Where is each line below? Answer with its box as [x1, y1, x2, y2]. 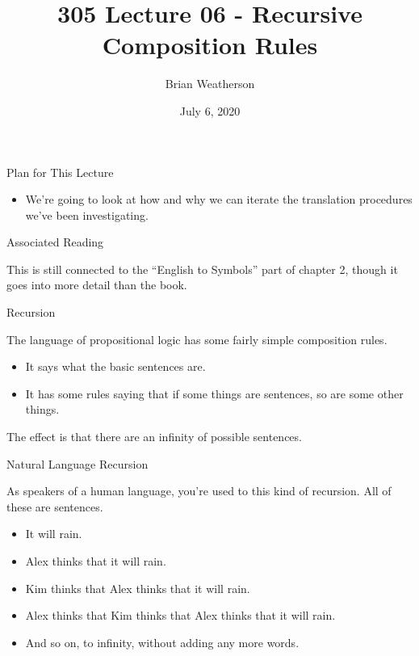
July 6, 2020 [179, 102, 241, 119]
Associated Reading [6, 233, 104, 250]
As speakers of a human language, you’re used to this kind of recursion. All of [6, 482, 392, 499]
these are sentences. [6, 498, 103, 515]
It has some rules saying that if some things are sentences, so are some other [25, 385, 404, 402]
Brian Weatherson [165, 75, 255, 92]
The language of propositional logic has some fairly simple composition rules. [6, 330, 388, 347]
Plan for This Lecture [6, 163, 114, 180]
